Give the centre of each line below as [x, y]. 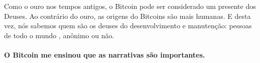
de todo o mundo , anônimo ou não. [59, 35]
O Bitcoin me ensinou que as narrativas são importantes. [105, 54]
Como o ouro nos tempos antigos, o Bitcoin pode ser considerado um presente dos [130, 6]
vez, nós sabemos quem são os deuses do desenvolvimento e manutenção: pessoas [128, 26]
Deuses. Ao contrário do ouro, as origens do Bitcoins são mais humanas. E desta [127, 16]
